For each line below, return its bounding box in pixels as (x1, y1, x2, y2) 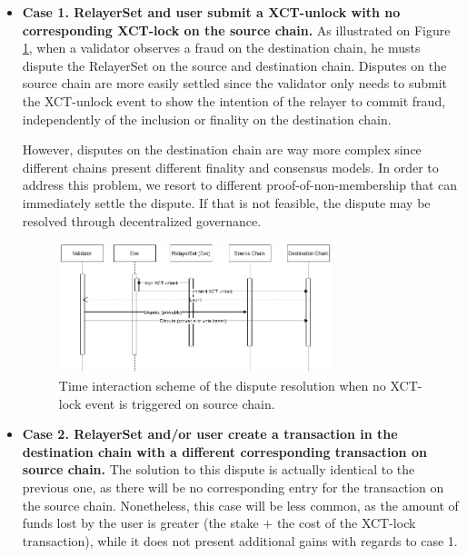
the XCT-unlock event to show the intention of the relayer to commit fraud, (22, 91, 446, 110)
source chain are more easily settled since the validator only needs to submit (22, 74, 448, 93)
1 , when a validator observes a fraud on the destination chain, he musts (22, 38, 421, 57)
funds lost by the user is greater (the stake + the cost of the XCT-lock (22, 513, 416, 532)
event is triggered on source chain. (84, 393, 275, 413)
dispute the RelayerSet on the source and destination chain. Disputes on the (22, 55, 447, 75)
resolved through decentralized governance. (22, 211, 262, 230)
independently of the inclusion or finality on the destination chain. (22, 109, 392, 128)
